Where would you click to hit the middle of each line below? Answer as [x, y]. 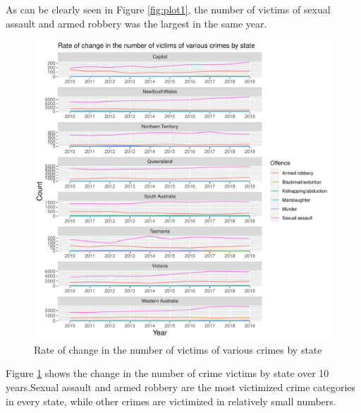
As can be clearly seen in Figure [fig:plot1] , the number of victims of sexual [168, 9]
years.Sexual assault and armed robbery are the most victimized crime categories [181, 387]
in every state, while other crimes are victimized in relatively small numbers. [171, 401]
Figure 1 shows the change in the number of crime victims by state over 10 [167, 373]
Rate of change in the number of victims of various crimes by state [178, 349]
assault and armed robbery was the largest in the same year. [136, 23]
